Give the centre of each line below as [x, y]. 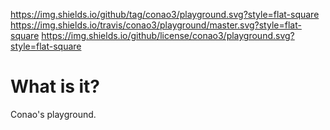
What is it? [55, 86]
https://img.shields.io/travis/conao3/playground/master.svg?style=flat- [156, 25]
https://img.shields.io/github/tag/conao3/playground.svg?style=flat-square [165, 14]
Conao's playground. [53, 114]
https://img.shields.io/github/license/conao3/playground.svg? [168, 35]
